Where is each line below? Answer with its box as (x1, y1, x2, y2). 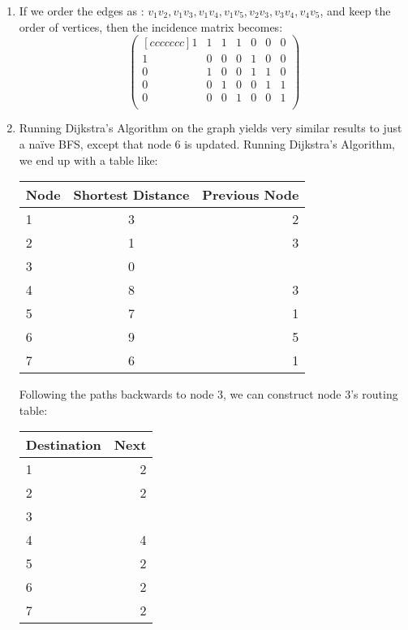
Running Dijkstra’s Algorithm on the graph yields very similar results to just (19, 119, 402, 136)
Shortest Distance (73, 185, 190, 205)
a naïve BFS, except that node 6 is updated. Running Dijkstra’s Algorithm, (19, 136, 395, 153)
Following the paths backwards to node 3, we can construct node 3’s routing (19, 386, 398, 403)
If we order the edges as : (19, 2, 144, 19)
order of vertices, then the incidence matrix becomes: (19, 18, 283, 35)
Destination (25, 435, 101, 455)
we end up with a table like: (19, 151, 158, 168)
